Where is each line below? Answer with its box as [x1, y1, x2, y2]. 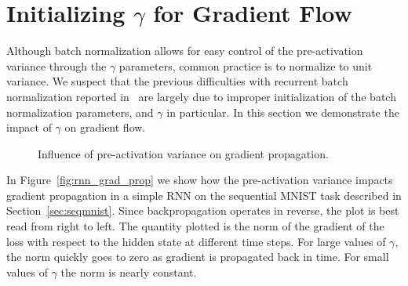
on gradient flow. [64, 119, 146, 136]
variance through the [6, 57, 107, 74]
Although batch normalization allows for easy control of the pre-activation [6, 42, 363, 59]
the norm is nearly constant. [60, 263, 197, 280]
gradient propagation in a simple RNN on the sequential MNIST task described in [6, 186, 402, 203]
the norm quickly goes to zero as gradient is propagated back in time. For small [6, 248, 389, 265]
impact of [6, 119, 52, 136]
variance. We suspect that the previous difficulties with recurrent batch [6, 73, 348, 89]
